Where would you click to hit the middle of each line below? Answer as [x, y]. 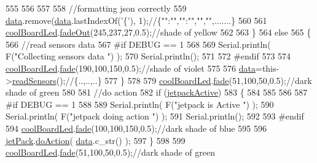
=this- [267, 68]
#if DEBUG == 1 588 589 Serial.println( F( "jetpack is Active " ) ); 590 [140, 104]
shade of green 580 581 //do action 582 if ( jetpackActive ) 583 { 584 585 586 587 [157, 92]
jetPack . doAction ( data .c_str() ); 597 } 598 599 [96, 140]
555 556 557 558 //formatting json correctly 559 [96, 8]
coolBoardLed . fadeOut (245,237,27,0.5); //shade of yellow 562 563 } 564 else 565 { [158, 32]
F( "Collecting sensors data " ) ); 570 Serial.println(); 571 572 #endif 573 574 [148, 56]
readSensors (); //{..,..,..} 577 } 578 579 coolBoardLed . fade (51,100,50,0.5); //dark [162, 80]
